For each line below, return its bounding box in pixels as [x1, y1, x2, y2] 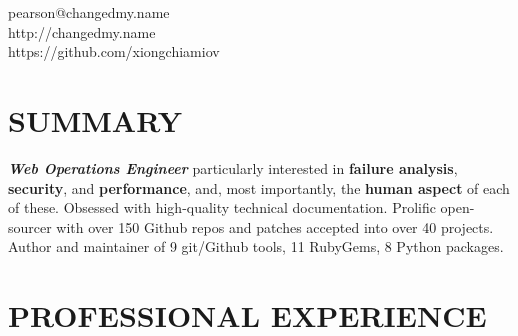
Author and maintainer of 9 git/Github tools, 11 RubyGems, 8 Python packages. [8, 236, 504, 257]
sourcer [8, 216, 52, 237]
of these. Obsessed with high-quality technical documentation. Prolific [8, 197, 436, 218]
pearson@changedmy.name [8, 2, 170, 22]
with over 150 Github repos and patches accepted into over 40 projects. [56, 216, 494, 237]
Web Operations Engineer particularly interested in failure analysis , [8, 157, 458, 178]
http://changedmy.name [8, 21, 156, 42]
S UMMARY [8, 99, 182, 140]
